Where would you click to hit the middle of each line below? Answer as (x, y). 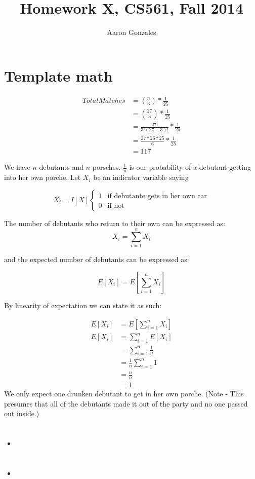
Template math (58, 75)
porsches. (107, 167)
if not (116, 206)
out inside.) (22, 413)
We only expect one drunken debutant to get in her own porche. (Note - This (124, 394)
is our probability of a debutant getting (190, 167)
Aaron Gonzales (132, 32)
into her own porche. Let (42, 177)
